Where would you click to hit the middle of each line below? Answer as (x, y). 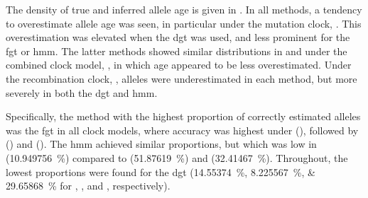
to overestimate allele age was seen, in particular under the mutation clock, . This (184, 23)
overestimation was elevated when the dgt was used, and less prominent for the (178, 37)
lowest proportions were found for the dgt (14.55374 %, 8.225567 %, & (161, 171)
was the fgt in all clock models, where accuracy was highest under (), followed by (182, 130)
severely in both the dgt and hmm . (82, 92)
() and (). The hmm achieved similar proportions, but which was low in (161, 144)
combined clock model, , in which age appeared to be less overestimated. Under (179, 65)
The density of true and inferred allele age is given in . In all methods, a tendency (184, 9)
